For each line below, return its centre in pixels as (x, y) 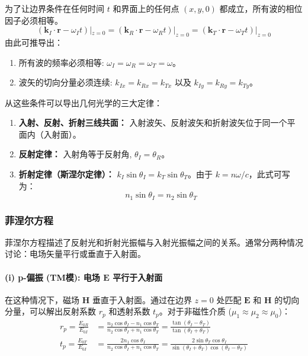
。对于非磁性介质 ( (195, 311)
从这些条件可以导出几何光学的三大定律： (84, 102)
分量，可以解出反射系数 (50, 311)
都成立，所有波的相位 (261, 8)
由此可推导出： (34, 42)
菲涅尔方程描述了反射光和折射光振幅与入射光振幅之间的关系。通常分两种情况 (154, 242)
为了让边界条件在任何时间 (54, 8)
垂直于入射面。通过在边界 (142, 299)
